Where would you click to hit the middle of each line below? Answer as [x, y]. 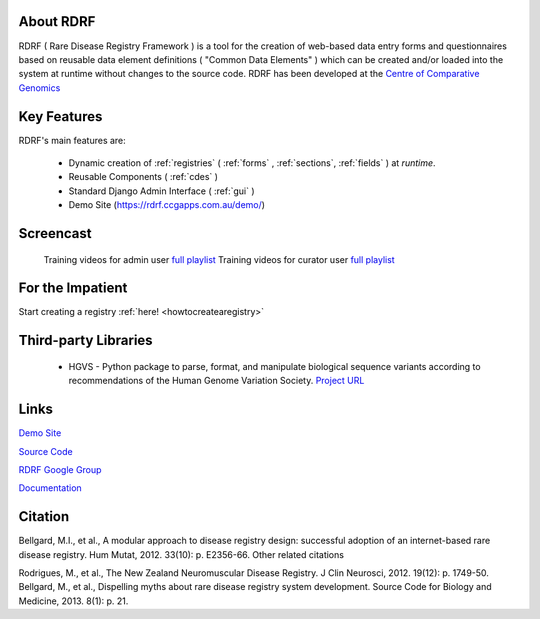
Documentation [50, 488]
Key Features [60, 116]
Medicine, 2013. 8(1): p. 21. [73, 601]
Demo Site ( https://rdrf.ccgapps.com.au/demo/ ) [166, 205]
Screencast [55, 233]
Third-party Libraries [86, 340]
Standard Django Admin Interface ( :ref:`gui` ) [161, 191]
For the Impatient [73, 288]
